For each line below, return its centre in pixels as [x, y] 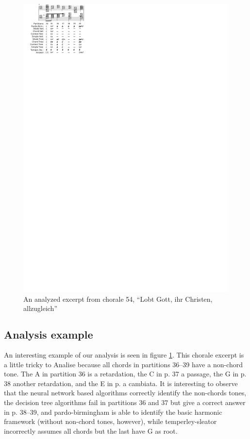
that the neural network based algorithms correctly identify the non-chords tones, [125, 393]
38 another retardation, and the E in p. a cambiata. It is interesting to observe [121, 383]
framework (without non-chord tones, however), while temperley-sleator [110, 421]
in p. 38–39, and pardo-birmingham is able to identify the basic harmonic [113, 412]
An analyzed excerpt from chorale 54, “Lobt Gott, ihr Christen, [118, 299]
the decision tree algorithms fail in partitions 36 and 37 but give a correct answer [125, 402]
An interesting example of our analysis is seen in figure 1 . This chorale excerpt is [124, 354]
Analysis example [49, 334]
